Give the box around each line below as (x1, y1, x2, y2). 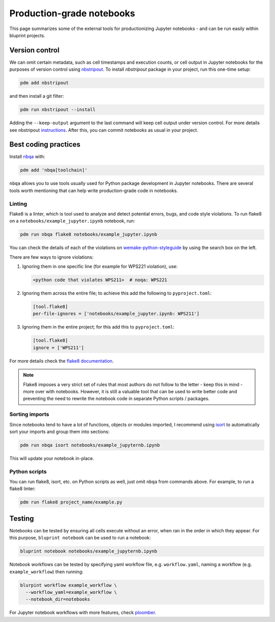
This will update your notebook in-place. (9, 455, 94, 461)
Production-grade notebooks (9, 8, 135, 19)
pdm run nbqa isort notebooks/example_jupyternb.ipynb (20, 442, 160, 448)
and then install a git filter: (9, 93, 64, 99)
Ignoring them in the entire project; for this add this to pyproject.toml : (22, 324, 175, 330)
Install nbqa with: (9, 153, 45, 160)
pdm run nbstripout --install (20, 107, 96, 113)
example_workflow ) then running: (9, 569, 84, 575)
